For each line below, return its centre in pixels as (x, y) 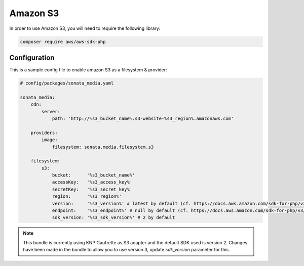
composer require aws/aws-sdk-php (63, 41)
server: (51, 112)
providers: (44, 132)
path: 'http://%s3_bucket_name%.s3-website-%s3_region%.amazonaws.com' (143, 118)
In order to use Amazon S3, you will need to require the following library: (85, 28)
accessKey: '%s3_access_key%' (92, 182)
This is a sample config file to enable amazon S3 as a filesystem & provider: (88, 70)
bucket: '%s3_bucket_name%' (93, 175)
